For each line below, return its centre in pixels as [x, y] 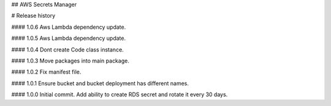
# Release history [33, 16]
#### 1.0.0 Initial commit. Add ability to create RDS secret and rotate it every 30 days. [120, 94]
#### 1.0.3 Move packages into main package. [70, 61]
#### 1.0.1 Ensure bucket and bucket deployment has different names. [100, 83]
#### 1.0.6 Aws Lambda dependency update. [69, 27]
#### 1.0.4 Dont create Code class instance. [67, 50]
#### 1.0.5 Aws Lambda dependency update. [69, 38]
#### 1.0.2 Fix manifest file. [46, 72]
